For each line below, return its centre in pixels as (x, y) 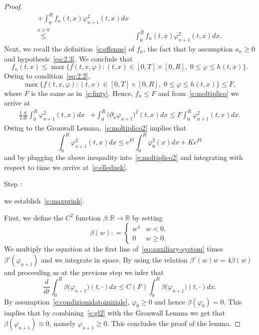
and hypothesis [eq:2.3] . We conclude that (68, 58)
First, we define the (34, 217)
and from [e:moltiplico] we (198, 93)
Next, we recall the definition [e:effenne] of (69, 48)
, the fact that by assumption (188, 48)
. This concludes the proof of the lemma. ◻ (174, 323)
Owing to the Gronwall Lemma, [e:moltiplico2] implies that (95, 128)
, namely (62, 323)
